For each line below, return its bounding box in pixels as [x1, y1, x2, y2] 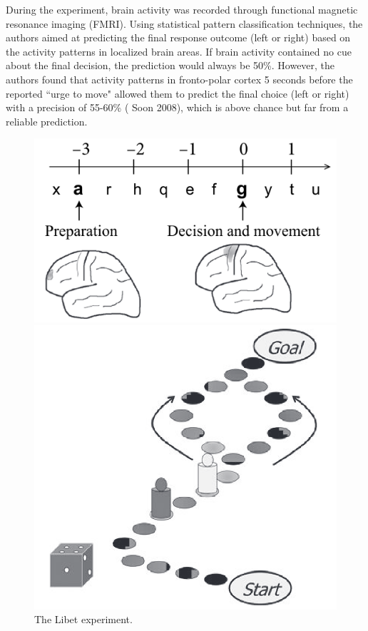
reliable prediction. [6, 113, 88, 128]
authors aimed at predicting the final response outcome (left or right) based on [6, 30, 351, 45]
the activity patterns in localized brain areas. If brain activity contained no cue [6, 43, 352, 58]
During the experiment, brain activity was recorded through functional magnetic [6, 2, 358, 16]
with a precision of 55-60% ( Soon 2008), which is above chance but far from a [6, 100, 349, 115]
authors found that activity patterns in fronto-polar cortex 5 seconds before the [6, 71, 353, 86]
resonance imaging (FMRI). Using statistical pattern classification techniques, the [6, 16, 363, 31]
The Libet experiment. [34, 612, 133, 627]
